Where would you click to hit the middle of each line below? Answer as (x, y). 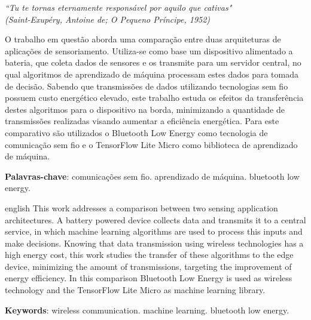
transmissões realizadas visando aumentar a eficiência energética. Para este (142, 121)
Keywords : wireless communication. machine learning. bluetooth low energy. (147, 310)
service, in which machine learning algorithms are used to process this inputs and (154, 231)
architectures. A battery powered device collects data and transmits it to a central (155, 219)
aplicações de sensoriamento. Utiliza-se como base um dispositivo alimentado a (149, 50)
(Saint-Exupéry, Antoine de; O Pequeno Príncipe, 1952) (108, 19)
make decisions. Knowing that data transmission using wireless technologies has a (154, 243)
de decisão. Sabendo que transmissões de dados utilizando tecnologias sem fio (147, 86)
